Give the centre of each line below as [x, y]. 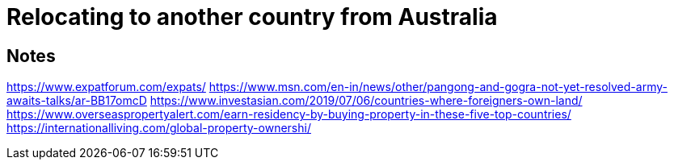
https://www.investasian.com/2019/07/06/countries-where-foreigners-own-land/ [366, 101]
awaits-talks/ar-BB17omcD [77, 101]
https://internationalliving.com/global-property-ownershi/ [159, 128]
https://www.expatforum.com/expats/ [106, 87]
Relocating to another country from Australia [252, 17]
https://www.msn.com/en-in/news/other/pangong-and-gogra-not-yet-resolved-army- [438, 87]
